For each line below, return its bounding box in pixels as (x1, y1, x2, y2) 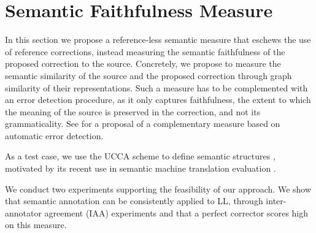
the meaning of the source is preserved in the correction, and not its (5, 105, 261, 118)
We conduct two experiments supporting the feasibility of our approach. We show (5, 182, 312, 195)
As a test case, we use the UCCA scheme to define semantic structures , (5, 150, 276, 162)
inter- (266, 194, 287, 207)
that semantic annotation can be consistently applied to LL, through (5, 194, 263, 207)
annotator (5, 206, 42, 219)
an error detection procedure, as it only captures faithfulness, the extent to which (5, 93, 311, 106)
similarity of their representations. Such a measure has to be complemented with (5, 81, 308, 94)
